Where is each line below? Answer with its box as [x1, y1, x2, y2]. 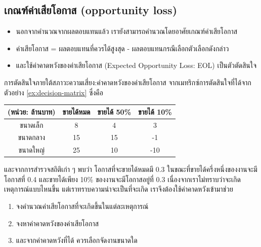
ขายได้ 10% [138, 106, 172, 117]
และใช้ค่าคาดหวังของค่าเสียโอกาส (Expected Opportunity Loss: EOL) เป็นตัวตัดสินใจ [16, 60, 257, 70]
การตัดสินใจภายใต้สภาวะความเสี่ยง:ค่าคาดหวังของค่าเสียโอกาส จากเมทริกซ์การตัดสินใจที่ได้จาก [4, 77, 251, 87]
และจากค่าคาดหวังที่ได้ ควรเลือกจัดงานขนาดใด [16, 235, 138, 245]
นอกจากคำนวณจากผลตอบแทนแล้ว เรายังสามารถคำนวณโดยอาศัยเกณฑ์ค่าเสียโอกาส [16, 26, 238, 37]
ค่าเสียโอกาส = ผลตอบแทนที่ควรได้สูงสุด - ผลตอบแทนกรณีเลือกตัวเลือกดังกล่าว [16, 43, 229, 53]
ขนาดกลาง [18, 132, 46, 143]
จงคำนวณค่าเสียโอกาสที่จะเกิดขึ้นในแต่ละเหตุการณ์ [16, 201, 149, 211]
